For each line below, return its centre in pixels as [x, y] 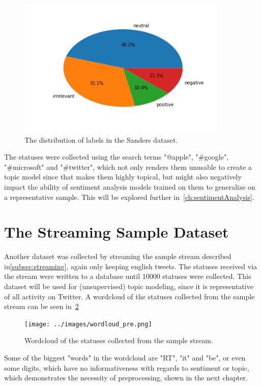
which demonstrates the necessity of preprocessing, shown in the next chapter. [126, 378]
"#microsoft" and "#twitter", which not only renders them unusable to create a [128, 166]
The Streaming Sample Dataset [117, 232]
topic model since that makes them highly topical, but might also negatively [123, 177]
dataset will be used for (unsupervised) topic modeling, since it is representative [129, 286]
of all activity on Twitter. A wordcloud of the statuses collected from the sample [129, 296]
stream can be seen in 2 [41, 306]
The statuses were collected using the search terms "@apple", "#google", [117, 157]
